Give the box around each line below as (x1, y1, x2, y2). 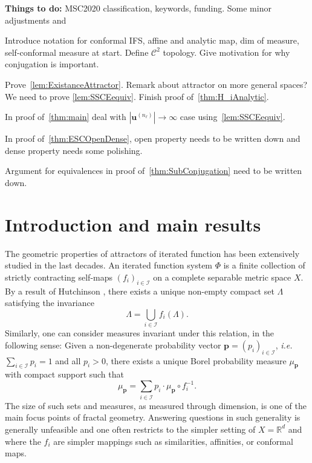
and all (55, 354, 81, 367)
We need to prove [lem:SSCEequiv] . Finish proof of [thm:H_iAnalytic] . (5, 90, 269, 102)
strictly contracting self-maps (5, 270, 113, 283)
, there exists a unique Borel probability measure (105, 354, 287, 367)
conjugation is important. (5, 58, 99, 70)
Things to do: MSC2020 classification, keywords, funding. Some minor (5, 2, 271, 14)
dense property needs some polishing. (5, 144, 143, 156)
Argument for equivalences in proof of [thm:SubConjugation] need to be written (5, 164, 302, 177)
